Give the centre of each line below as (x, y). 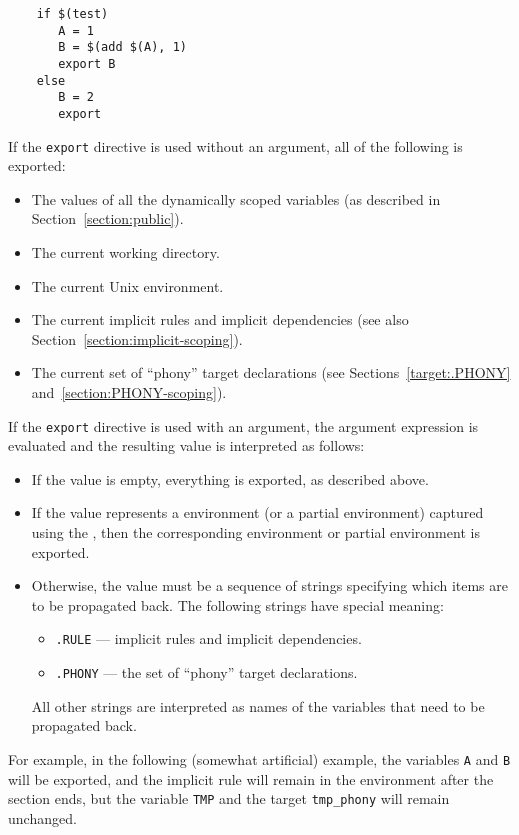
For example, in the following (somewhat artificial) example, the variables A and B (259, 758)
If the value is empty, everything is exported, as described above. (230, 478)
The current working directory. (125, 252)
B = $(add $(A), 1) (122, 47)
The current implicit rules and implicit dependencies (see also (220, 319)
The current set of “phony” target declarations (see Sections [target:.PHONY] (271, 372)
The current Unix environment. (127, 285)
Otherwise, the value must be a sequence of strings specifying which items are (270, 585)
